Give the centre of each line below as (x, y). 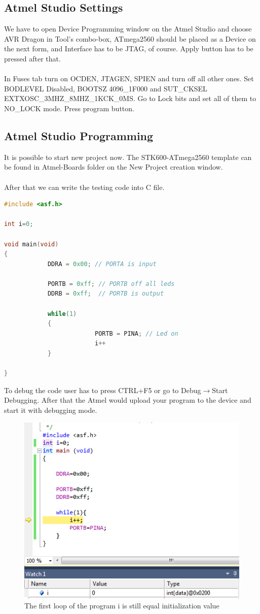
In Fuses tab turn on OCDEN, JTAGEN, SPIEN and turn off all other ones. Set (129, 78)
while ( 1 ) (62, 314)
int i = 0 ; (19, 224)
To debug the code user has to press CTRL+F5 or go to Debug (103, 390)
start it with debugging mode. (51, 410)
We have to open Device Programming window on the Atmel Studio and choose (128, 29)
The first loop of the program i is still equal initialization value (122, 606)
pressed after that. (32, 58)
